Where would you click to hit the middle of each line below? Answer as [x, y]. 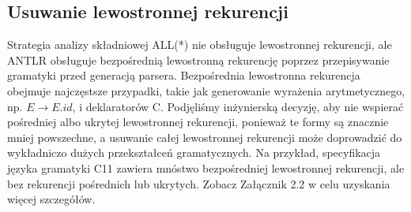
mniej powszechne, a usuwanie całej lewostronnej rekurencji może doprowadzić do [205, 137]
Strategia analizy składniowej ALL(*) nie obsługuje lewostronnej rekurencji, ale [200, 45]
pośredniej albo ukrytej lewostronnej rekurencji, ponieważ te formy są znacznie [198, 122]
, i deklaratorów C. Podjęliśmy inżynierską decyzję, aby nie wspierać [238, 106]
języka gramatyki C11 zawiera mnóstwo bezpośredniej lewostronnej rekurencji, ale [206, 167]
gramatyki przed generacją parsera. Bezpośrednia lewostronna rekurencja [184, 75]
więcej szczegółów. [51, 199]
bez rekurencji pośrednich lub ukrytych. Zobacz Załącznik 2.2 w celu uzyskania [199, 183]
